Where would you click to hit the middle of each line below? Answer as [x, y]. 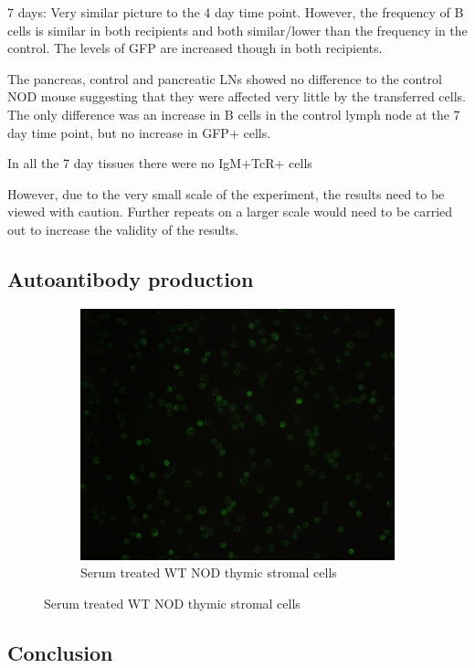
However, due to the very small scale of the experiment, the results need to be [226, 193]
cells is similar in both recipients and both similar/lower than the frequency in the [237, 30]
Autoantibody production [131, 278]
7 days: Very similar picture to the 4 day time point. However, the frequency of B [236, 12]
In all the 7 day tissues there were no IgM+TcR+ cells [160, 163]
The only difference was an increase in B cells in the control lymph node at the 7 [234, 114]
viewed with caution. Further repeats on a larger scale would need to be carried [230, 212]
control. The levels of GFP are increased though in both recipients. [195, 48]
